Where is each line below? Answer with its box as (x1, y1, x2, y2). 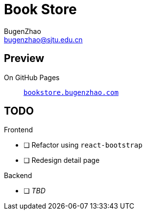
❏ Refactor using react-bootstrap (24, 141, 143, 150)
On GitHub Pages (4, 73, 60, 82)
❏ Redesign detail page (24, 156, 100, 165)
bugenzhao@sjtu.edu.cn (4, 35, 83, 44)
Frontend (4, 125, 33, 134)
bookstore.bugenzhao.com (24, 88, 119, 96)
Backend (4, 171, 32, 180)
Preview (4, 52, 45, 65)
